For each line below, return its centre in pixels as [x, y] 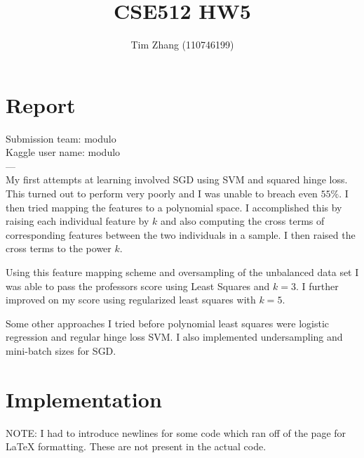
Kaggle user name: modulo [63, 152]
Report [41, 104]
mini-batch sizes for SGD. [61, 350]
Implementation [84, 399]
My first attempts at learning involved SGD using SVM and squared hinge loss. [177, 179]
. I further [317, 286]
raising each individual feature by [77, 221]
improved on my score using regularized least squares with [131, 300]
